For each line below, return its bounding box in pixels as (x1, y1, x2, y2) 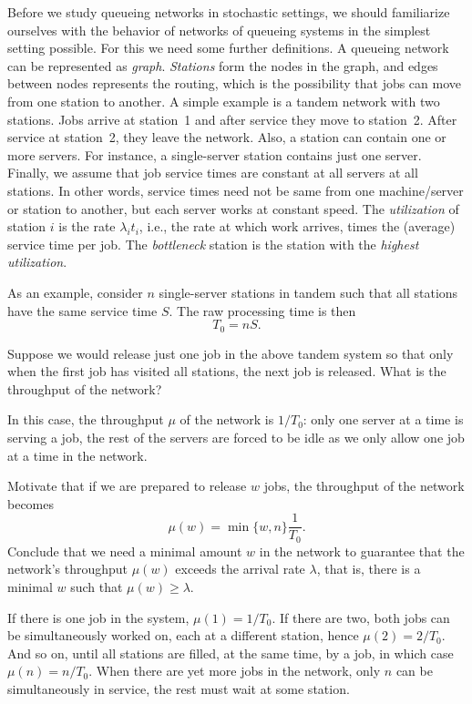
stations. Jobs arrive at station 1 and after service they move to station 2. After (7, 109, 457, 128)
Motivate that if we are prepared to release (7, 476, 247, 495)
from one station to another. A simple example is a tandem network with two (7, 91, 440, 110)
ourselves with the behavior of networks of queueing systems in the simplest (7, 20, 431, 39)
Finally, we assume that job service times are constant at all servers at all (7, 163, 418, 182)
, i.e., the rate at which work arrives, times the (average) (139, 217, 456, 236)
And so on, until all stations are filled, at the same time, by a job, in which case (7, 643, 454, 662)
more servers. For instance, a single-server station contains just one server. (7, 145, 422, 164)
